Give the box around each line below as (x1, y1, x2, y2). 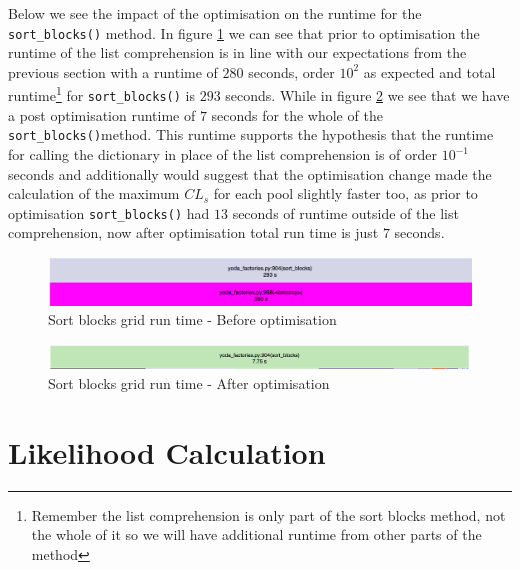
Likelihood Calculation (8, 431, 326, 472)
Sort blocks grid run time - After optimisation (48, 372, 330, 393)
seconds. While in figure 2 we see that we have (225, 85, 510, 106)
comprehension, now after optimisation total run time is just (8, 222, 379, 243)
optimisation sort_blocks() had (8, 202, 210, 223)
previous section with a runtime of (8, 61, 218, 82)
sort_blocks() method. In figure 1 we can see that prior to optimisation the (8, 22, 480, 43)
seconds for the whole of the (211, 104, 383, 125)
